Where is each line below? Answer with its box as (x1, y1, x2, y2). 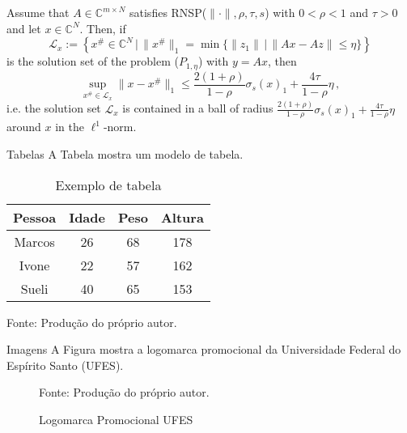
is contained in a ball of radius (122, 100, 273, 117)
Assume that (6, 4, 70, 20)
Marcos (14, 231, 55, 251)
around (6, 118, 41, 135)
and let (6, 19, 41, 36)
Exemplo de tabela (55, 175, 162, 194)
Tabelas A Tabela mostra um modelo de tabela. (6, 146, 244, 163)
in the (55, 118, 84, 135)
